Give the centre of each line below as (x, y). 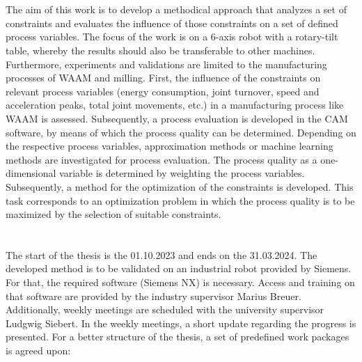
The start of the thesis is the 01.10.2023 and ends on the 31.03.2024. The (162, 254)
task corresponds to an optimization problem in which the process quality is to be (180, 200)
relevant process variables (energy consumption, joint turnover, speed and (163, 91)
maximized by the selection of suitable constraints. (113, 214)
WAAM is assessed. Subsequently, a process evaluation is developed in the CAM (177, 118)
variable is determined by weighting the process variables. (182, 173)
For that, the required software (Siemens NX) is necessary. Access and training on (180, 282)
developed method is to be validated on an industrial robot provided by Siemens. (179, 268)
